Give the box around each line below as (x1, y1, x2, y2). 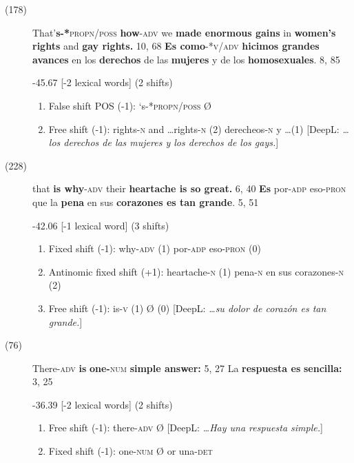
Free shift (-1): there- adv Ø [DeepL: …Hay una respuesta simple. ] (48, 420, 323, 435)
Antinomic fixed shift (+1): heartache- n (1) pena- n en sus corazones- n (48, 264, 344, 278)
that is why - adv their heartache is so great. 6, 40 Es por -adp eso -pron (32, 181, 346, 196)
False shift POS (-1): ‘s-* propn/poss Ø (48, 98, 211, 112)
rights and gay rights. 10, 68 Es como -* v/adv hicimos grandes (32, 39, 320, 53)
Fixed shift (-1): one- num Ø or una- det (48, 444, 213, 458)
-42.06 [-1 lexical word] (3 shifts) (32, 218, 169, 232)
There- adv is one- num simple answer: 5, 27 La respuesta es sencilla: (32, 360, 342, 375)
